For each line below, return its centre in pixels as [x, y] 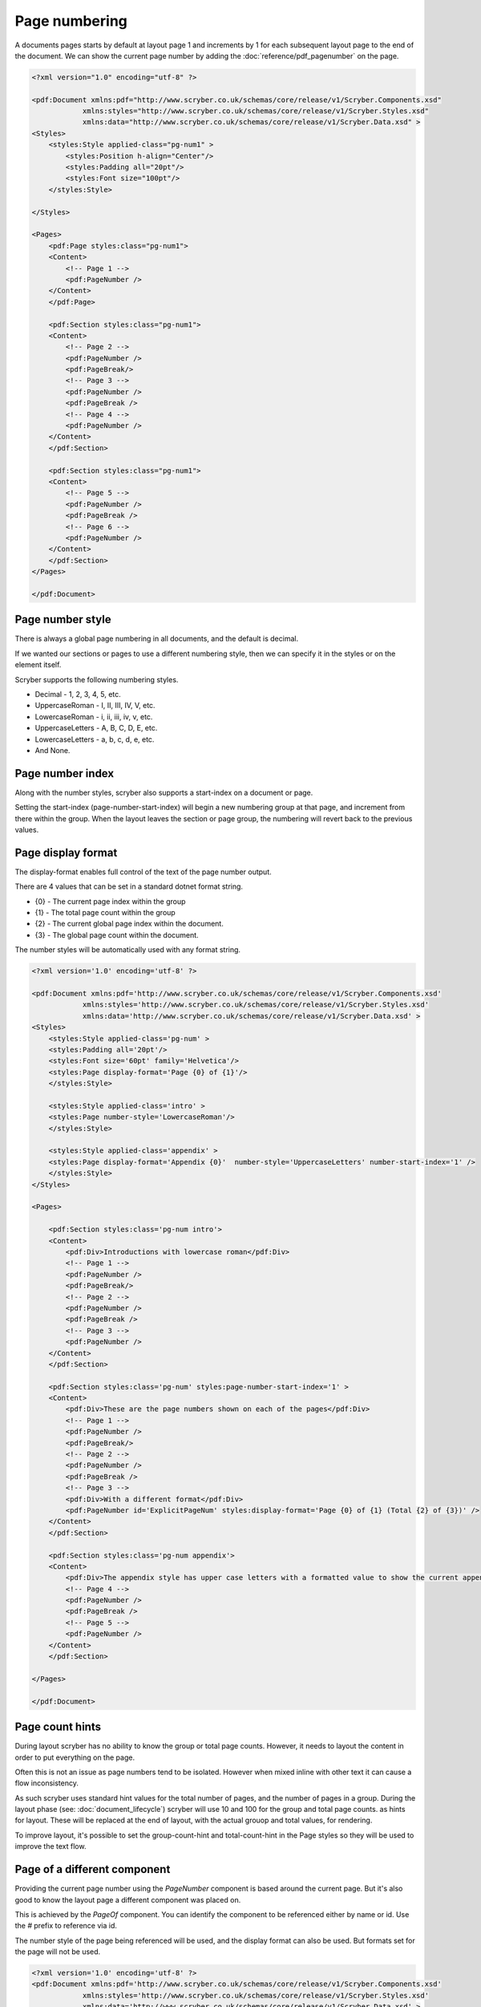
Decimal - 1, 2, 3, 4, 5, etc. [78, 694]
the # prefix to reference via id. [66, 1926]
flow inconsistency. [47, 1783]
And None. [53, 750]
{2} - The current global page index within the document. [129, 924]
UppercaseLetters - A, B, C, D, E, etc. [96, 728]
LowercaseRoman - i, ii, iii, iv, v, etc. [94, 716]
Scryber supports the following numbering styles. [97, 679]
